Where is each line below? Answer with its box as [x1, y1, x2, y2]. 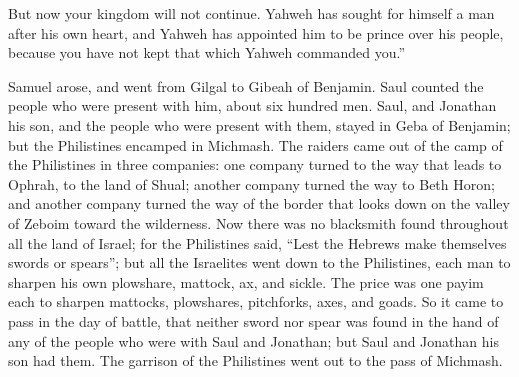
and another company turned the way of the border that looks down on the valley [8, 193, 510, 214]
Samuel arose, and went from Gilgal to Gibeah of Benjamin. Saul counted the [8, 75, 484, 96]
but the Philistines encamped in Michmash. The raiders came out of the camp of [8, 134, 503, 155]
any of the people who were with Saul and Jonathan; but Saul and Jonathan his [8, 330, 499, 351]
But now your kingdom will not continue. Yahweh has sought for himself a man [8, 3, 495, 23]
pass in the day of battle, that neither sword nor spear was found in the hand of [8, 310, 499, 331]
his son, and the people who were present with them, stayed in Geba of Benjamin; [8, 114, 511, 135]
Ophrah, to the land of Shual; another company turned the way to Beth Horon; [8, 173, 495, 194]
